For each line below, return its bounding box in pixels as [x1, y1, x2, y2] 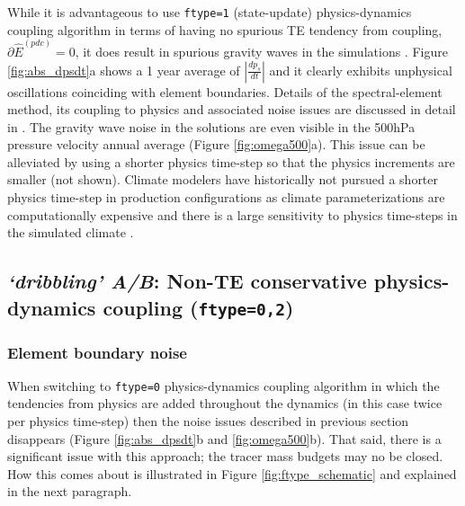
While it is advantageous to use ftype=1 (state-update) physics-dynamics [7, 3, 412, 21]
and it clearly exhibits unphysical [269, 60, 452, 79]
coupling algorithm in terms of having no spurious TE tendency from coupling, [7, 20, 443, 39]
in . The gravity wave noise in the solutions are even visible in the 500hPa [7, 117, 416, 136]
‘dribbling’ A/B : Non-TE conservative [7, 267, 367, 295]
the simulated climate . [7, 223, 134, 242]
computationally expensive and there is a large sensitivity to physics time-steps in [7, 205, 458, 224]
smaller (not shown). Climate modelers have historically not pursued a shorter [7, 170, 439, 189]
